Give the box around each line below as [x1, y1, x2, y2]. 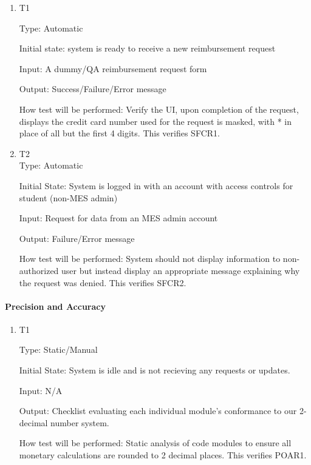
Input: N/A [19, 384, 63, 396]
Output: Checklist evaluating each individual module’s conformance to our [19, 404, 297, 417]
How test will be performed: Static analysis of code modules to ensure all [19, 437, 292, 449]
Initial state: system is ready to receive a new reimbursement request [19, 42, 276, 55]
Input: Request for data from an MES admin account [19, 212, 218, 224]
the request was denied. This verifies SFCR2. [19, 276, 186, 289]
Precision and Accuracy [5, 299, 106, 312]
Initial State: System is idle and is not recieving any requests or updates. [19, 364, 290, 376]
